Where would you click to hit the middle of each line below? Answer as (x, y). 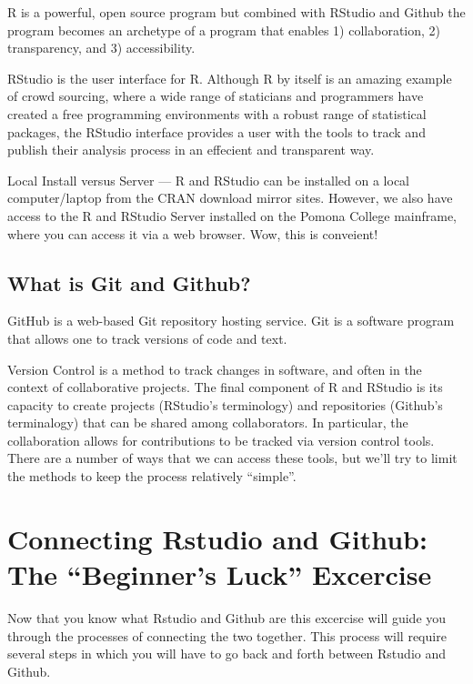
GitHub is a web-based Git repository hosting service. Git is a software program (231, 321)
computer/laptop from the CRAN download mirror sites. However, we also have (230, 198)
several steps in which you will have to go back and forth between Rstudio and (227, 654)
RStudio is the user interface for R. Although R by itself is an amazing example (230, 78)
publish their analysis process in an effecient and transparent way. (191, 150)
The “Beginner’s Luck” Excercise (220, 574)
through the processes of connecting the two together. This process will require (227, 635)
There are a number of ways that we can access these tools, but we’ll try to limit (232, 458)
